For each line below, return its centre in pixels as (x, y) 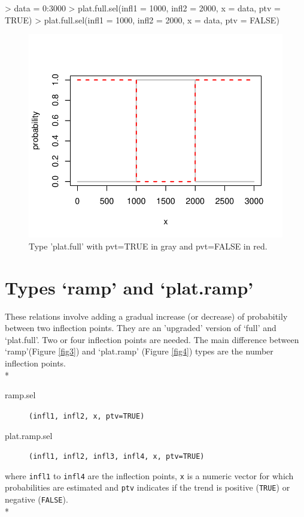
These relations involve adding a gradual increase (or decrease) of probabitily (146, 316)
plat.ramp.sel (29, 435)
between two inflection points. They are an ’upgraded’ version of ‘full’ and (141, 328)
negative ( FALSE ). (37, 499)
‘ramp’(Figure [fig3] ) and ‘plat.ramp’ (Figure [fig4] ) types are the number (139, 351)
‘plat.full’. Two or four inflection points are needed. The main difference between (152, 339)
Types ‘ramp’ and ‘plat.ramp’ (129, 287)
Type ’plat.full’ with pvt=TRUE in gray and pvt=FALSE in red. (148, 246)
